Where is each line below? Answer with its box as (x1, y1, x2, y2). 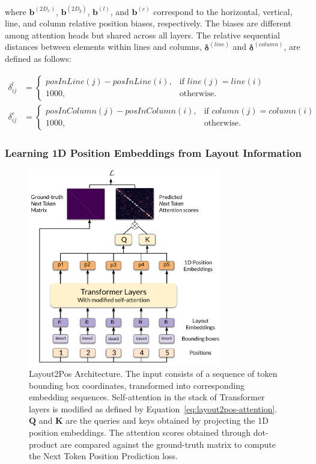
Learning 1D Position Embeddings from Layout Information (5, 145, 302, 160)
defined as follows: (5, 52, 71, 65)
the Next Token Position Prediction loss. (29, 450, 178, 462)
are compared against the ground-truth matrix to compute (60, 438, 276, 450)
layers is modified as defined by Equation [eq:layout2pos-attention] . (29, 402, 278, 415)
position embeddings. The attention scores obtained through (29, 426, 251, 439)
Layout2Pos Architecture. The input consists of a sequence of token (29, 367, 278, 380)
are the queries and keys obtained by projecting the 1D (65, 414, 269, 427)
